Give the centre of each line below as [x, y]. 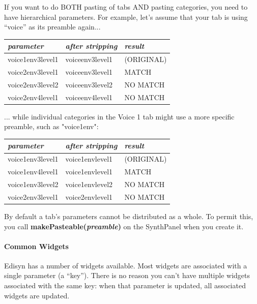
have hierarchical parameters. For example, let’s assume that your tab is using [126, 17]
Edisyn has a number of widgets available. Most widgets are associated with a [126, 265]
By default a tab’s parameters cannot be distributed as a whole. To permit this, [129, 216]
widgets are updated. [37, 295]
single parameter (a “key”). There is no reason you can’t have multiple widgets [127, 275]
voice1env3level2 [33, 184]
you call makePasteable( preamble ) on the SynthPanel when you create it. [124, 226]
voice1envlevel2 [89, 184]
